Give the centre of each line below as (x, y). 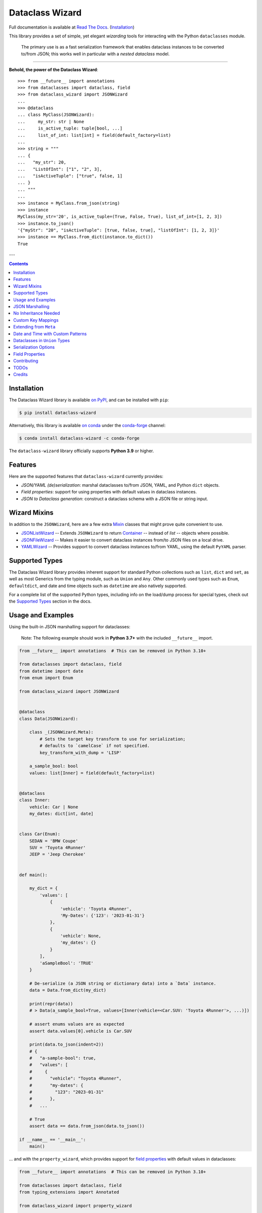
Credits (21, 374)
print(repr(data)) (51, 1004)
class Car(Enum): (40, 834)
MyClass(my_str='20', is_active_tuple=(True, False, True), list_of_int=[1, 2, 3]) (120, 217)
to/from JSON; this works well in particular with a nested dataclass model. (95, 54)
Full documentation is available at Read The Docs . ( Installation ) (72, 27)
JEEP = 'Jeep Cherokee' (57, 854)
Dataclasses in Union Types (41, 340)
